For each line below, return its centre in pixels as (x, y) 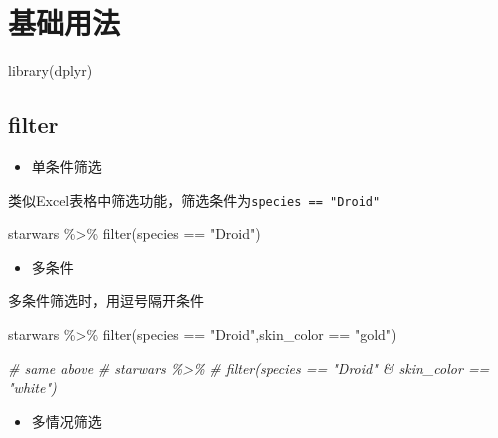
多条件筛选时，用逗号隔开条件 (106, 300)
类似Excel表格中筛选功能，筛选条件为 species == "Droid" (194, 199)
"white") (32, 387)
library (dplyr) (50, 70)
